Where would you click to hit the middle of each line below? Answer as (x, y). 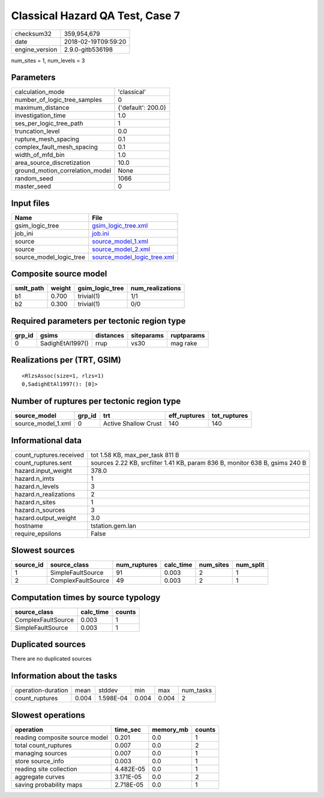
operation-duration (41, 691)
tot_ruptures (230, 415)
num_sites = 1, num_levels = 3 (48, 61)
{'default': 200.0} (142, 108)
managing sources (41, 753)
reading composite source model (61, 737)
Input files (31, 203)
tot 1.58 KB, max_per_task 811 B (135, 454)
